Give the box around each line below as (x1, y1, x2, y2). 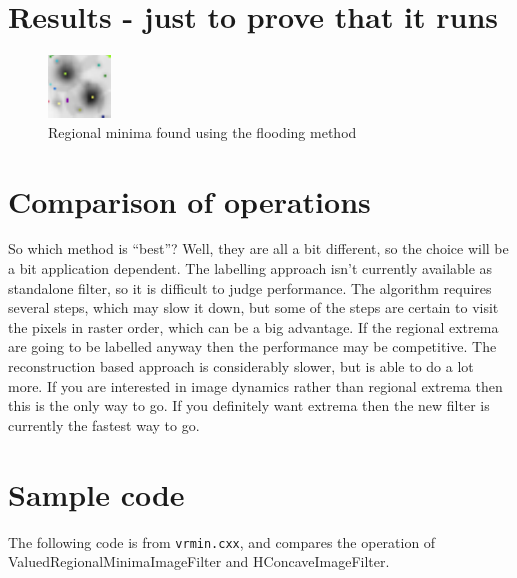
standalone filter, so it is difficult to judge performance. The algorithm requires (8, 277, 492, 298)
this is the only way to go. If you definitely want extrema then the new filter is (8, 395, 490, 416)
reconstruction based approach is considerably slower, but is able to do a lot (8, 356, 474, 376)
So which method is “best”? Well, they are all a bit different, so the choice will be (8, 238, 509, 259)
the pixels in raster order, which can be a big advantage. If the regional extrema (8, 316, 499, 337)
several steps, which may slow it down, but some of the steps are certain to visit (8, 297, 499, 318)
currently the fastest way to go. (8, 414, 200, 435)
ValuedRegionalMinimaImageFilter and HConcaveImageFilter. (8, 551, 390, 572)
